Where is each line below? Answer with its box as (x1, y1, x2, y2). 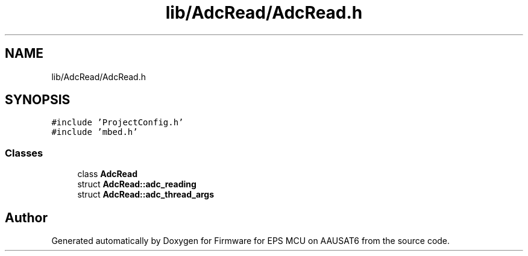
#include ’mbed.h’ (51, 127, 138, 137)
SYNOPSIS (5, 92, 71, 108)
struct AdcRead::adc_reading (77, 179, 196, 190)
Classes (5, 146, 43, 159)
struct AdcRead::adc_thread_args (77, 189, 215, 200)
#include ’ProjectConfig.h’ (51, 117, 184, 128)
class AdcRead (77, 169, 138, 180)
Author (5, 210, 48, 225)
